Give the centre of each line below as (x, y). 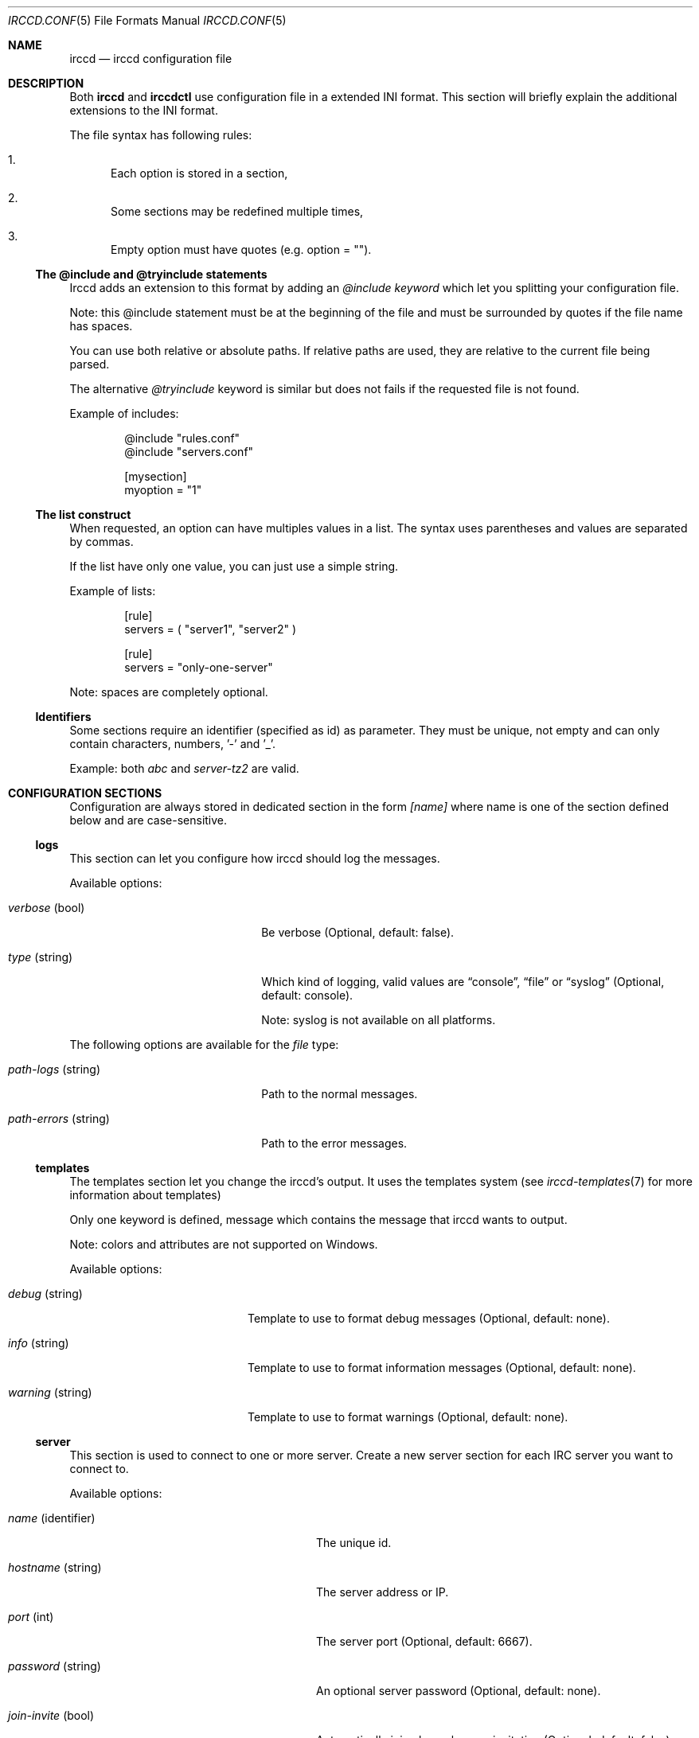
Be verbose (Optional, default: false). (358, 932)
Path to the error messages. (334, 1143)
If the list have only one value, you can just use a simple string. (234, 566)
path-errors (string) (59, 1118)
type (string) (41, 957)
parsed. (90, 364)
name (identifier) (52, 1518)
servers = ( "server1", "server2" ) (211, 629)
